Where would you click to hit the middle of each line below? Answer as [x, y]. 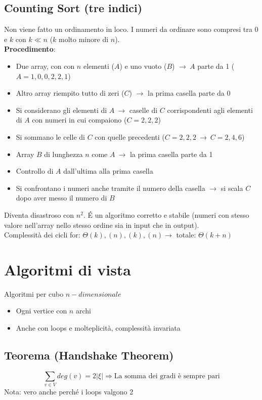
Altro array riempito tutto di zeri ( [70, 93]
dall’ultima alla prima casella [108, 171]
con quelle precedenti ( [130, 136]
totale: [186, 235]
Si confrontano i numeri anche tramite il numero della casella [111, 188]
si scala [232, 188]
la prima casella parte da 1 [171, 154]
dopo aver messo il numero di [61, 198]
